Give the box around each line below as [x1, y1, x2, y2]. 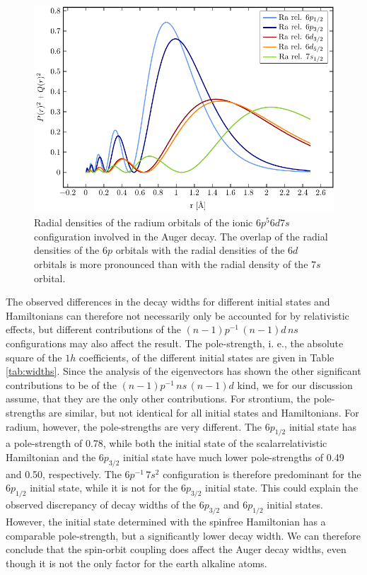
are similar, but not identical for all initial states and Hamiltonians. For [48, 405, 359, 420]
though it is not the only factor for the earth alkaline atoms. [6, 555, 267, 570]
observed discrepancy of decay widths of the [6, 497, 197, 512]
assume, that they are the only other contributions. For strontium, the [6, 391, 310, 406]
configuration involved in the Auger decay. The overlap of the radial [34, 228, 328, 243]
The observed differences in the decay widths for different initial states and [6, 294, 330, 309]
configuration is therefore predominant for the [163, 466, 361, 481]
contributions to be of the [6, 377, 117, 392]
